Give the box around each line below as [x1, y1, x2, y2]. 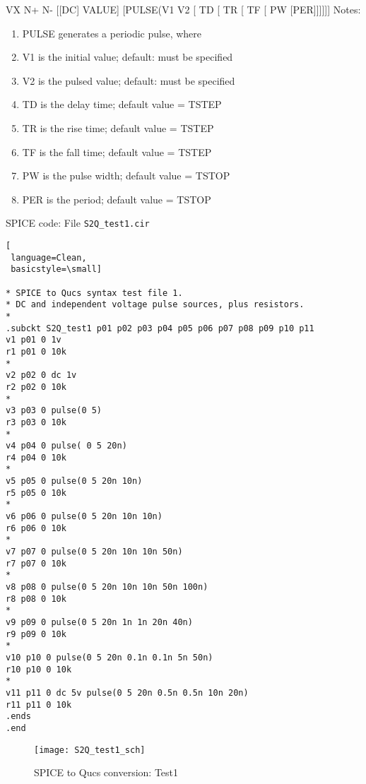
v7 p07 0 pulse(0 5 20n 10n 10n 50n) [6, 547, 183, 557]
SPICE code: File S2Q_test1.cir [6, 215, 150, 230]
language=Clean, [11, 252, 87, 263]
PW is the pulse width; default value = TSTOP [22, 168, 230, 183]
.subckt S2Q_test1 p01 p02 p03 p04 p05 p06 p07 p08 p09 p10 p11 [6, 323, 314, 333]
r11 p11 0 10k [6, 699, 72, 710]
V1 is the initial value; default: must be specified [22, 49, 233, 64]
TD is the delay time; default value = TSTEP [22, 97, 222, 112]
